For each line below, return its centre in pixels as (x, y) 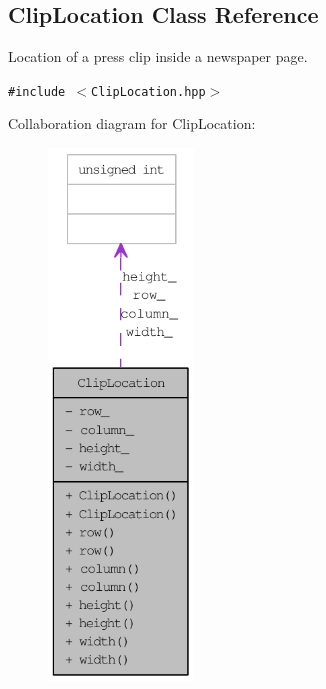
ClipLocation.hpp (148, 91)
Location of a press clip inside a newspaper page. (158, 56)
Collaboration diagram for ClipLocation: (132, 123)
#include (37, 91)
